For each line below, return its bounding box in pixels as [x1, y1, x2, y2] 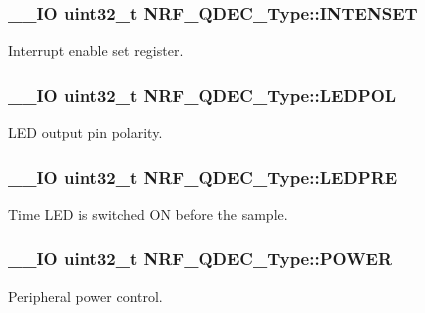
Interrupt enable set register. [8, 40, 184, 61]
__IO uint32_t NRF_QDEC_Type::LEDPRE [8, 164, 398, 189]
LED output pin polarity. [8, 122, 163, 143]
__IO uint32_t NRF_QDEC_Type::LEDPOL [8, 82, 397, 107]
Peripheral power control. [8, 285, 163, 306]
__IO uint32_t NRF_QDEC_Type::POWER [8, 246, 393, 271]
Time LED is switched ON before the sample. [8, 203, 288, 224]
